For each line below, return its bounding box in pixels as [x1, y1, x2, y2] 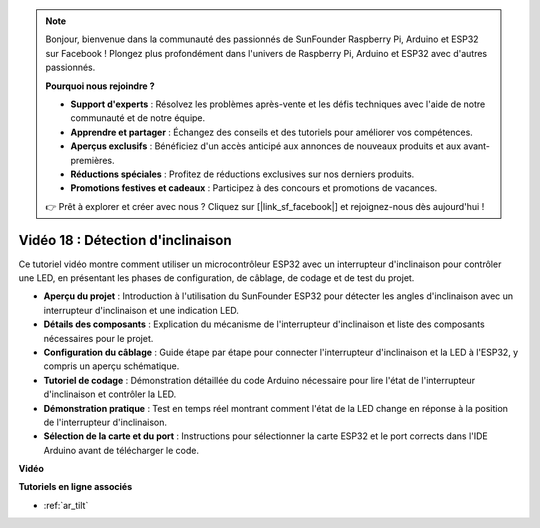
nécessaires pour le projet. [43, 332, 154, 344]
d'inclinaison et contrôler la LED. [43, 388, 177, 400]
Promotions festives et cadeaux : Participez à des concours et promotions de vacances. [70, 182, 438, 194]
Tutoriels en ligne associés [18, 481, 133, 493]
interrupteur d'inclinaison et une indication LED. [43, 304, 240, 316]
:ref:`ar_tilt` [43, 499, 89, 511]
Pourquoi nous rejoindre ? [45, 80, 155, 92]
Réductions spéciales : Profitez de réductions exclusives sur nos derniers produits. [70, 168, 415, 180]
